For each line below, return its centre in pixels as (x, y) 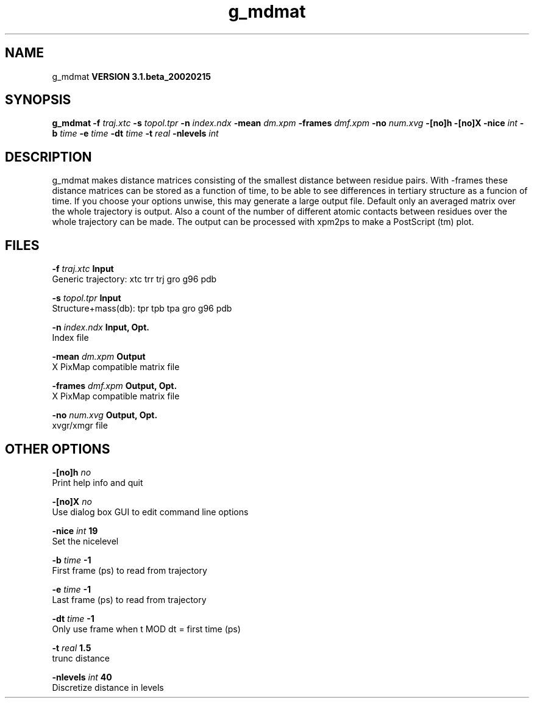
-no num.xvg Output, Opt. (105, 415)
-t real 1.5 (72, 648)
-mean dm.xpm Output (99, 357)
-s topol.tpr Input (87, 298)
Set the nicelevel (85, 541)
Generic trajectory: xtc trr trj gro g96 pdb (134, 279)
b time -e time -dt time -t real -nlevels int (135, 134)
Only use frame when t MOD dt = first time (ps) (146, 629)
